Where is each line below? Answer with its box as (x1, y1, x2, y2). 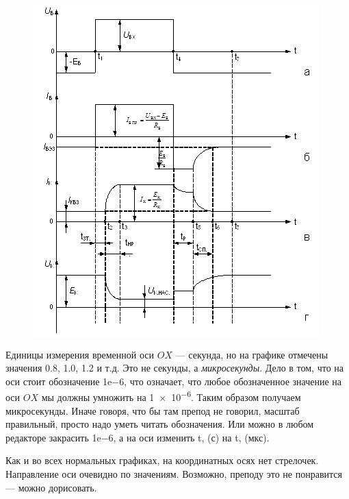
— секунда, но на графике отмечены (175, 347, 328, 361)
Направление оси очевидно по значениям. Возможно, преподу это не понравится (5, 467, 342, 480)
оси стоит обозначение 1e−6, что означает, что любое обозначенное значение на (5, 374, 341, 388)
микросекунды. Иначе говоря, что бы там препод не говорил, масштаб (5, 403, 300, 417)
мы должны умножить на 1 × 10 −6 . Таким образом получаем (41, 388, 301, 404)
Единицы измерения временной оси (5, 347, 154, 361)
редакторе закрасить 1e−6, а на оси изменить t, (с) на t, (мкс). (5, 430, 270, 444)
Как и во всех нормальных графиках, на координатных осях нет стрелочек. (5, 453, 319, 467)
